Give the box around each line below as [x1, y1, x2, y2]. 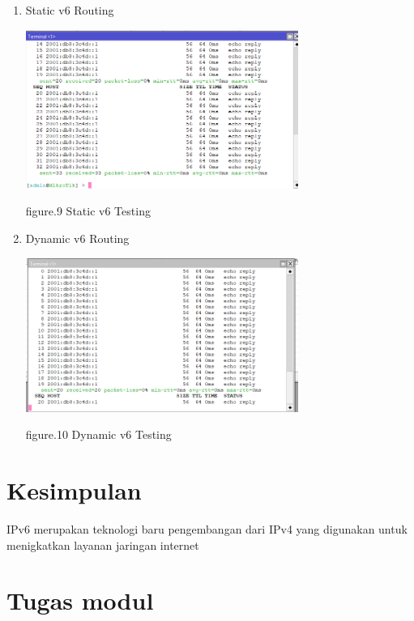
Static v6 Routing [25, 2, 114, 18]
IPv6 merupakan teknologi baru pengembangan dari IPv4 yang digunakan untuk [6, 521, 408, 537]
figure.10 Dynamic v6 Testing [25, 426, 172, 443]
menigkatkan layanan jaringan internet [6, 536, 199, 553]
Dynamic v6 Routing [25, 230, 130, 246]
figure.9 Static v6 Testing [25, 202, 151, 219]
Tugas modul [6, 584, 154, 617]
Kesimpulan [6, 474, 142, 507]
